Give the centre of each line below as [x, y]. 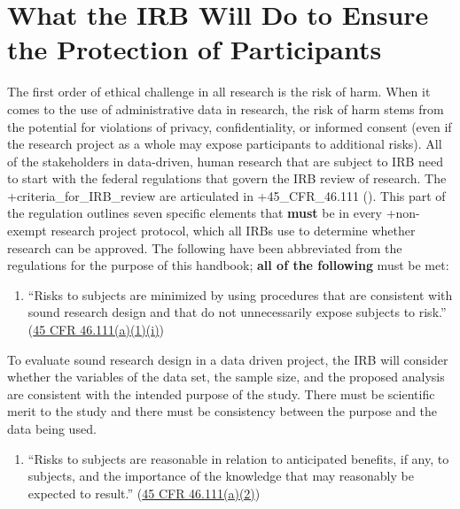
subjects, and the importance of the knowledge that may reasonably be [221, 476]
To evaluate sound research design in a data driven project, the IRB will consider [228, 359]
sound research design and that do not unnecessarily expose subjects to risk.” [237, 312]
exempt [27, 231]
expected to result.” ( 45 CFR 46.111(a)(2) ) [144, 493]
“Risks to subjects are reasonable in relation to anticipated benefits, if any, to [238, 458]
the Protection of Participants [195, 49]
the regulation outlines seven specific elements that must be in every [195, 213]
